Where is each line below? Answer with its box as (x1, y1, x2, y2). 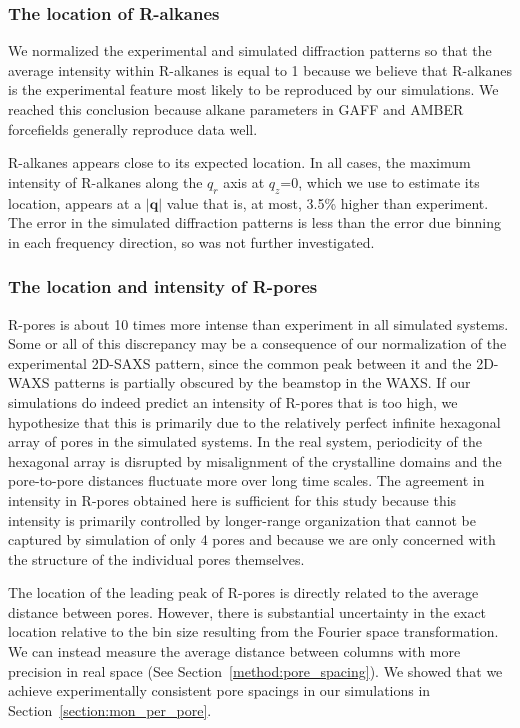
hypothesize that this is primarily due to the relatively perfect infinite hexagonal (8, 411, 501, 432)
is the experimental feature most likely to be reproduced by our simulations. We (8, 79, 499, 100)
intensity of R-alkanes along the (8, 171, 203, 192)
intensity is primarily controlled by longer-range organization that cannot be (8, 509, 476, 530)
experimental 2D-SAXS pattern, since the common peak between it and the (8, 352, 472, 373)
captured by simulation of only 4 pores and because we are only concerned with (8, 529, 496, 550)
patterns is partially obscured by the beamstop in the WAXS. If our (54, 372, 471, 393)
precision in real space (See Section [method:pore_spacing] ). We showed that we (8, 660, 503, 681)
